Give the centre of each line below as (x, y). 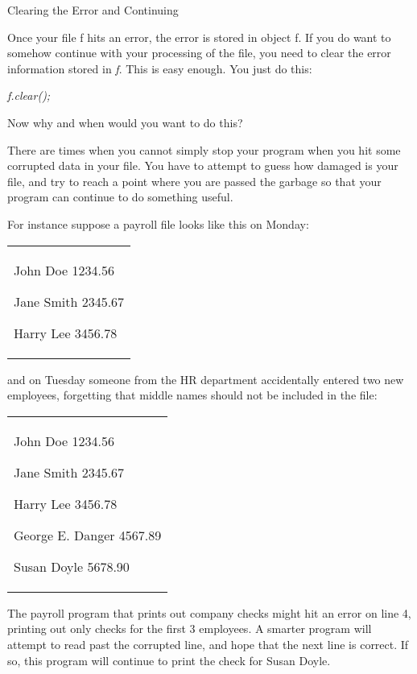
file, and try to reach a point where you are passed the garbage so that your (194, 181)
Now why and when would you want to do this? (125, 122)
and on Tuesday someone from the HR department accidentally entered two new (206, 379)
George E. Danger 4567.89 (88, 535)
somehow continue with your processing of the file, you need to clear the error (199, 53)
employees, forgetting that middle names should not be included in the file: (192, 395)
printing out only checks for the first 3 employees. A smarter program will (190, 629)
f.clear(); (29, 95)
